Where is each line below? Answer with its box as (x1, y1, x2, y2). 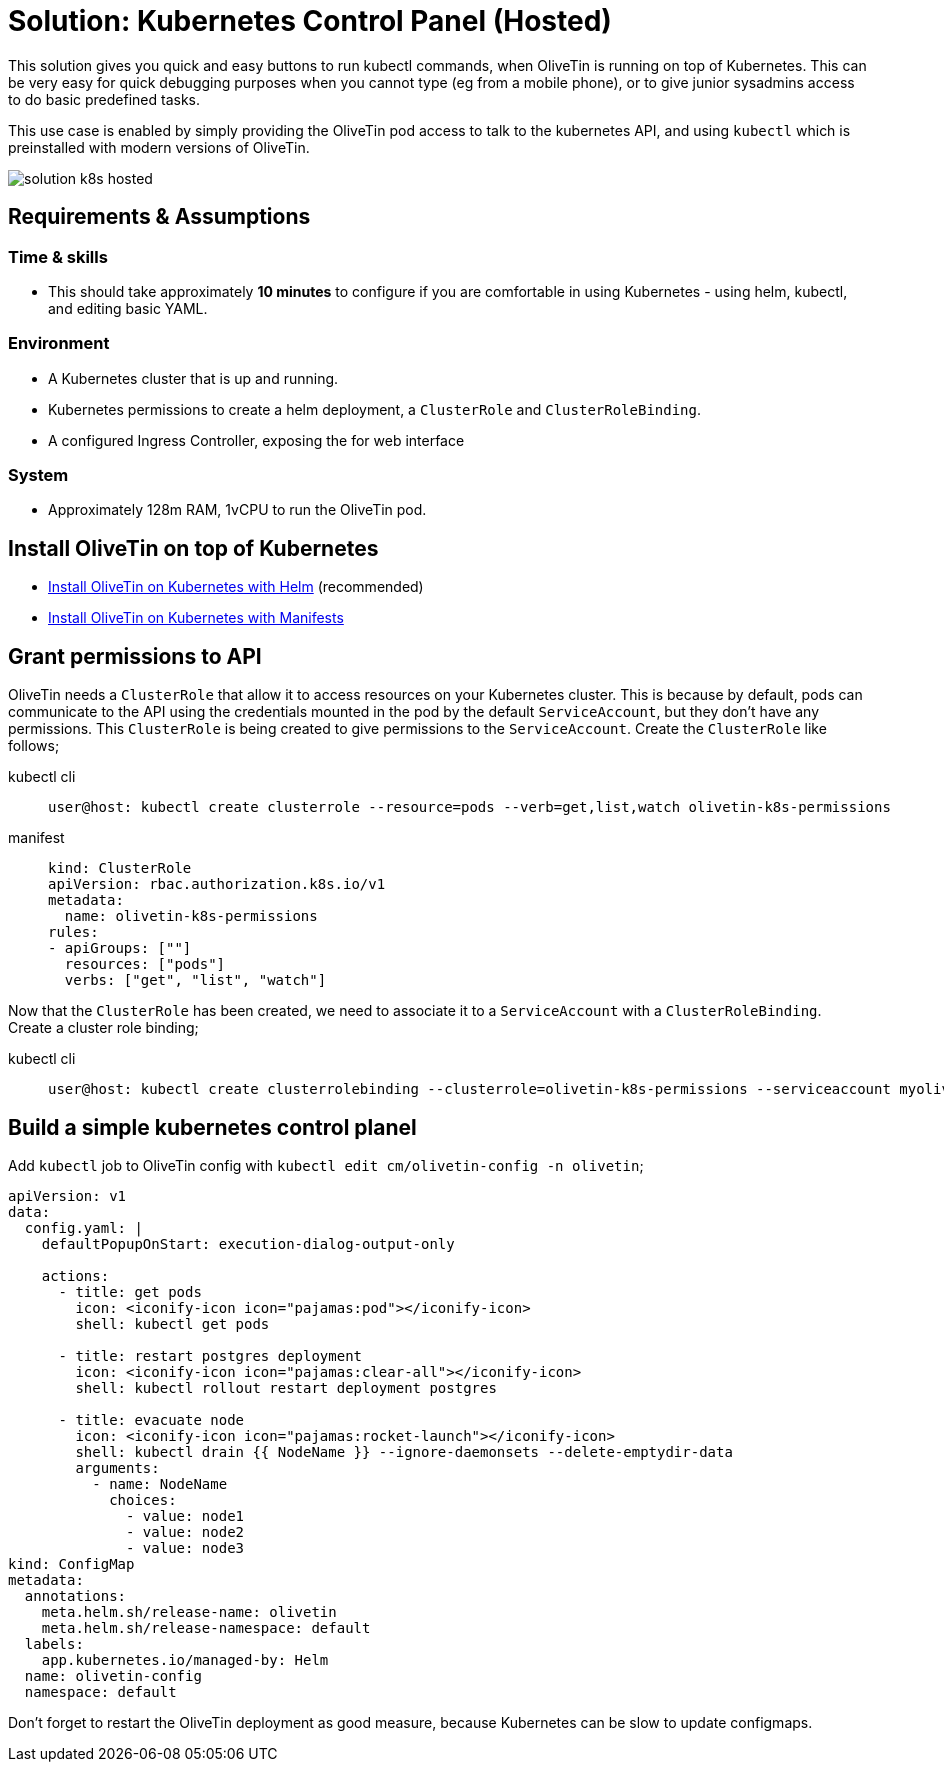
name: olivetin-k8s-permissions (64, 908, 318, 925)
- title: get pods (58, 1284, 202, 1300)
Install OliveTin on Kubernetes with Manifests (48, 609, 344, 627)
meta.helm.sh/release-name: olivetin (41, 1604, 337, 1620)
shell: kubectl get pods (75, 1316, 270, 1332)
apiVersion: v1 (8, 1188, 127, 1204)
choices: (109, 1492, 177, 1508)
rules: (48, 924, 99, 941)
